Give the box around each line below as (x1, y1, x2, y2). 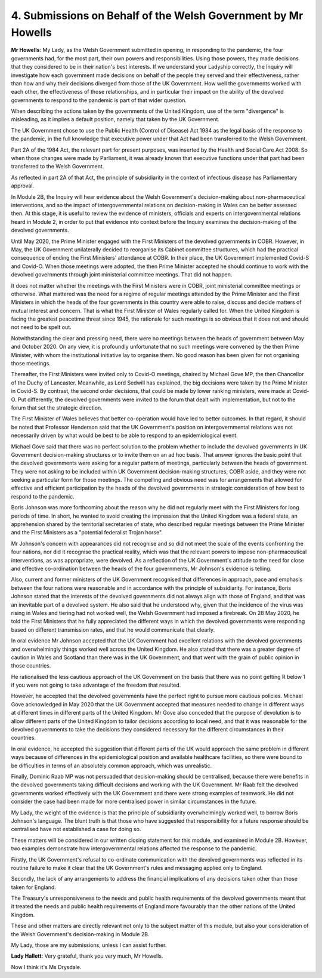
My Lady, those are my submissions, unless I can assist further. (11, 942, 167, 949)
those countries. (11, 662, 51, 669)
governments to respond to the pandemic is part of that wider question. (11, 96, 187, 104)
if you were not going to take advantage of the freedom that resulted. (11, 681, 181, 689)
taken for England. (11, 884, 57, 891)
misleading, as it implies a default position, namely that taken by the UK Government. (11, 116, 220, 123)
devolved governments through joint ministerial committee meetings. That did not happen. (11, 271, 233, 278)
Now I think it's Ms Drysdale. (11, 963, 82, 970)
